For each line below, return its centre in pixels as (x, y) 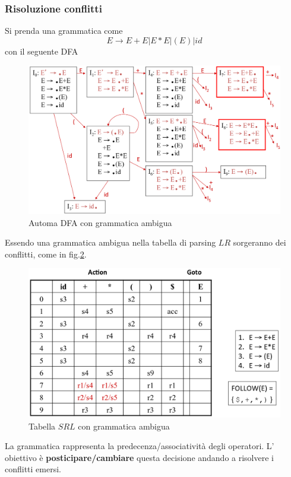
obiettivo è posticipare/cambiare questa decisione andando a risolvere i (139, 457)
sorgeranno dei (260, 242)
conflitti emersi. (33, 469)
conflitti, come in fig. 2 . (46, 254)
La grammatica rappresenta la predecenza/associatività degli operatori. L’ (140, 446)
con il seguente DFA (42, 51)
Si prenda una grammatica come (64, 31)
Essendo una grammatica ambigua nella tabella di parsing (110, 242)
